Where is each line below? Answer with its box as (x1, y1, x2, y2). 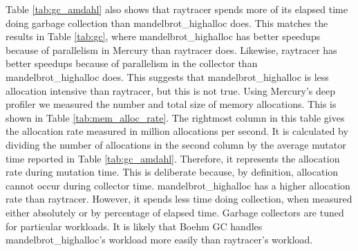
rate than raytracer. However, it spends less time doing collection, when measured (6, 192, 352, 206)
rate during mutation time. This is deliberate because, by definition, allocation (6, 165, 339, 179)
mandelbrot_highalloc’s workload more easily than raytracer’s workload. (6, 232, 313, 247)
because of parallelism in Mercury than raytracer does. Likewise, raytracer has (6, 42, 337, 57)
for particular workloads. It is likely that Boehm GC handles (6, 219, 263, 233)
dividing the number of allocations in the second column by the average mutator (6, 137, 346, 151)
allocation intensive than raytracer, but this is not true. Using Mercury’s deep (6, 83, 336, 97)
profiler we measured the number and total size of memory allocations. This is (6, 97, 337, 111)
